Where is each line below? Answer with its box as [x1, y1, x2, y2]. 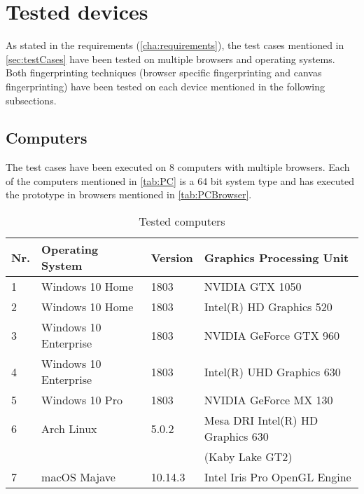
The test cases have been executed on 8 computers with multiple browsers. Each [6, 160, 350, 174]
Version [150, 249, 193, 266]
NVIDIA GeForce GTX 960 [204, 327, 339, 343]
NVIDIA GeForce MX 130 [204, 392, 333, 409]
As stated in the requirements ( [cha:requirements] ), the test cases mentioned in [6, 38, 344, 53]
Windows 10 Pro [41, 392, 123, 409]
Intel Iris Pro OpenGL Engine [204, 469, 351, 486]
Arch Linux [41, 420, 97, 437]
